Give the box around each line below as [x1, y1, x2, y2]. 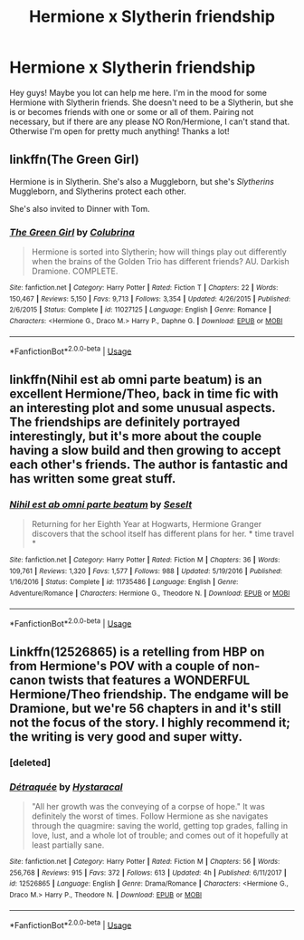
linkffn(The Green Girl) [9, 152, 140, 168]
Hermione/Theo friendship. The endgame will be [9, 686, 290, 702]
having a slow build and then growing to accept [9, 442, 281, 458]
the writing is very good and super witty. [9, 729, 242, 744]
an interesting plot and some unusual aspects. [9, 400, 276, 416]
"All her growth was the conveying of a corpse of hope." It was [31, 801, 265, 811]
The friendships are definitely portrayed [9, 414, 241, 429]
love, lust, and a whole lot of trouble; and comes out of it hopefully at [31, 830, 289, 840]
